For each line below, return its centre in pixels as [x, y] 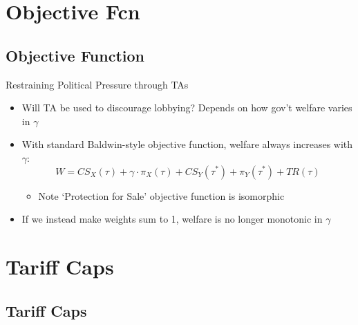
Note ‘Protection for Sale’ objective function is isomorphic [161, 195]
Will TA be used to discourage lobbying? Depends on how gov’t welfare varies [187, 108]
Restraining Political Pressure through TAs [97, 84]
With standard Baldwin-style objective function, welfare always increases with [187, 144]
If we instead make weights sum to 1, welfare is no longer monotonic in [172, 219]
